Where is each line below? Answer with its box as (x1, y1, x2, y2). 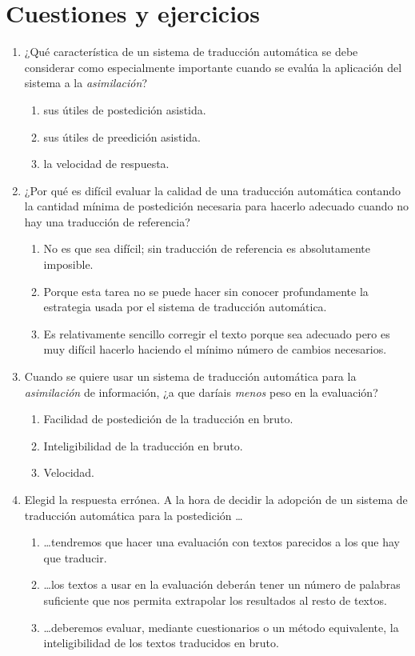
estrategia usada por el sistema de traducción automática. (43, 298, 327, 315)
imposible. (43, 256, 94, 273)
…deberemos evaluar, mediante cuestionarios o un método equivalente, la (43, 618, 399, 635)
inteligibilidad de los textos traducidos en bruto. (43, 634, 279, 651)
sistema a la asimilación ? (24, 74, 147, 91)
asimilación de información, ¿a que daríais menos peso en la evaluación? (24, 383, 378, 400)
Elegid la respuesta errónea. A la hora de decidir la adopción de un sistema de (24, 491, 408, 507)
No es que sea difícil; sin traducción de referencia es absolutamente (43, 240, 371, 257)
